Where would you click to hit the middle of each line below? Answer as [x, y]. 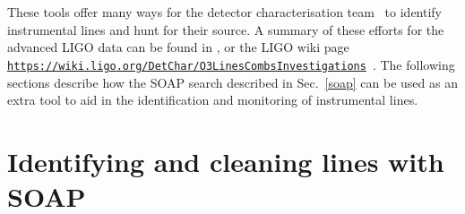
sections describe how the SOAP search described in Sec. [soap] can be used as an [232, 82]
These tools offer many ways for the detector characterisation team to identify [225, 12]
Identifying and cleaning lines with [226, 161]
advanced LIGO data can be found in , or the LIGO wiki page [178, 47]
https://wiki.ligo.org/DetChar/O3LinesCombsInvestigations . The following [231, 64]
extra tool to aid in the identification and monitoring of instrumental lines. [213, 100]
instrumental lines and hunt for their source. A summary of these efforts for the [226, 29]
